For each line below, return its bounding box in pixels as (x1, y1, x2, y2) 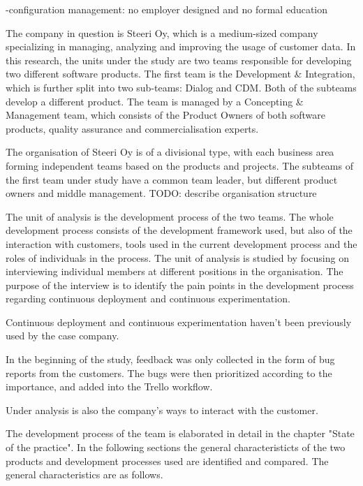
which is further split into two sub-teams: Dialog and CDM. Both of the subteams (6, 80, 357, 94)
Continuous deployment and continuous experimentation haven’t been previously (6, 314, 352, 329)
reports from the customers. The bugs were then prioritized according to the (6, 365, 332, 380)
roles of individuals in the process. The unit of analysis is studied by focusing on (6, 250, 349, 265)
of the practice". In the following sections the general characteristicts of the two (6, 440, 346, 455)
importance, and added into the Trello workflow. (6, 379, 213, 394)
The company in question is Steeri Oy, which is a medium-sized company (6, 25, 318, 40)
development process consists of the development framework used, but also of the (6, 223, 353, 237)
